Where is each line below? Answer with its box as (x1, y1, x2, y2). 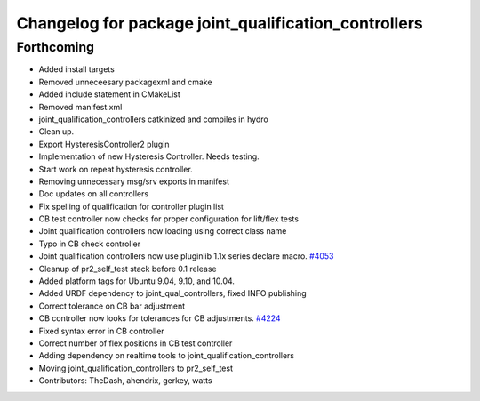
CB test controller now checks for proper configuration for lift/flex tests (38, 213, 300, 224)
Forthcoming (16, 39, 95, 55)
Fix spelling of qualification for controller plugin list (38, 201, 224, 212)
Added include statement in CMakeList (38, 89, 181, 100)
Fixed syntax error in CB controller (38, 325, 164, 336)
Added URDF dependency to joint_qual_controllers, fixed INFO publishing (38, 288, 307, 299)
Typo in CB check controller (38, 238, 141, 249)
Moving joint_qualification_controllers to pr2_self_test (38, 363, 233, 373)
